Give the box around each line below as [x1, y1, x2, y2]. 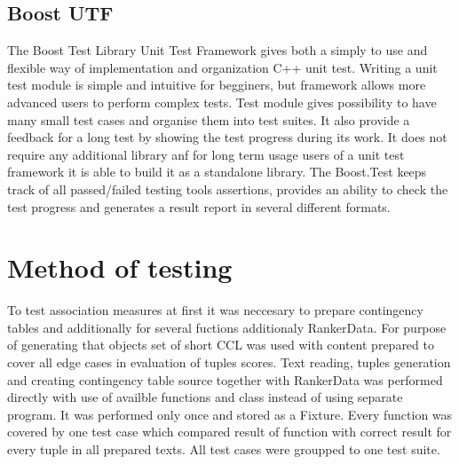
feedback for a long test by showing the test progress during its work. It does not [7, 128, 447, 146]
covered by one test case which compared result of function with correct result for [7, 422, 452, 441]
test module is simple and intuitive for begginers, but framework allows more [7, 75, 426, 94]
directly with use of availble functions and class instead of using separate [7, 388, 403, 406]
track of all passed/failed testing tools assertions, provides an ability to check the [7, 179, 448, 198]
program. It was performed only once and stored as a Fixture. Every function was [7, 405, 453, 423]
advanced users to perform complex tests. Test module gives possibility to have [7, 92, 437, 111]
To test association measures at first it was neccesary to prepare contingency [7, 301, 423, 319]
